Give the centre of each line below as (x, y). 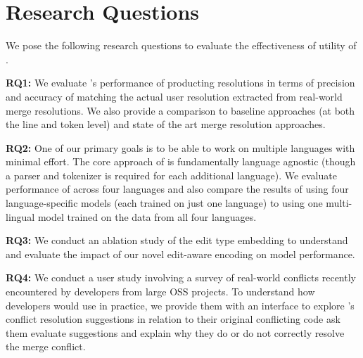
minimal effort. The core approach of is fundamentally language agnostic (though (181, 161)
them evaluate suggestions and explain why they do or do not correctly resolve (175, 332)
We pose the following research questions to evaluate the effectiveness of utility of (181, 45)
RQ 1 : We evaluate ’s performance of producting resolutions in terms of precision (180, 83)
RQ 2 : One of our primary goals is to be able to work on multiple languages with (180, 147)
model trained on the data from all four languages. (147, 216)
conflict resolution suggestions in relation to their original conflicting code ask (173, 319)
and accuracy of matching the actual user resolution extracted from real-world (174, 96)
